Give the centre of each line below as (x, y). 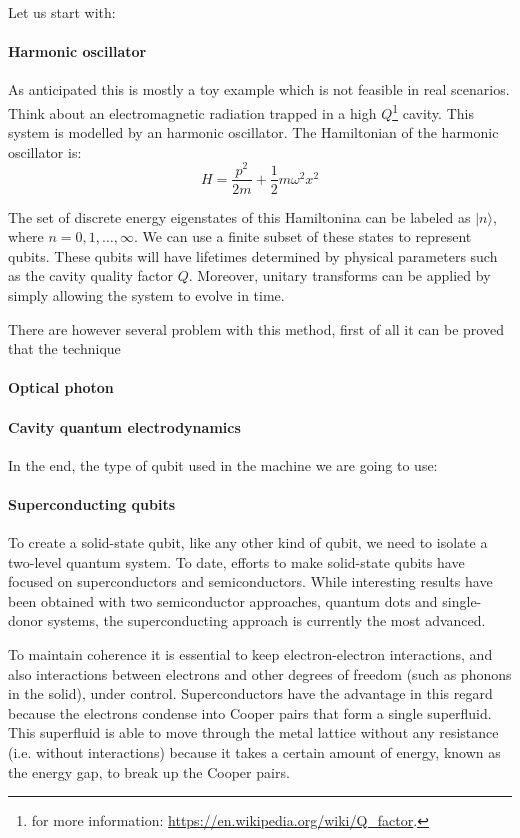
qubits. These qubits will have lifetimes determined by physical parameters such (253, 255)
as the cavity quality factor (91, 275)
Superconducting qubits (92, 503)
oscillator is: (45, 151)
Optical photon (61, 387)
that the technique (64, 348)
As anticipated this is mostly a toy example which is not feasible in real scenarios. (259, 89)
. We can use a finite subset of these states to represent (302, 236)
